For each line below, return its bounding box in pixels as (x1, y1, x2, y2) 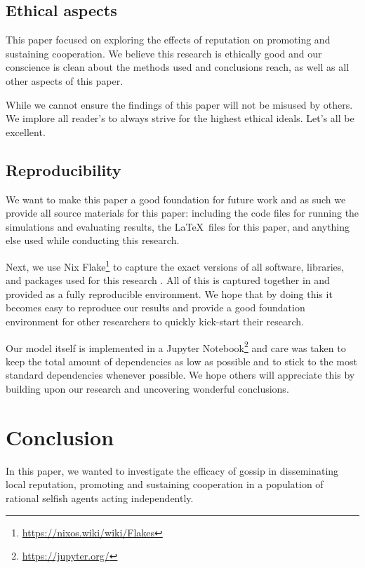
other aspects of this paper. (6, 73, 124, 88)
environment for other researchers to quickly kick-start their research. (6, 313, 304, 328)
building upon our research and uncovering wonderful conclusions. (6, 381, 289, 395)
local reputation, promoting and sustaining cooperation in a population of (6, 477, 324, 492)
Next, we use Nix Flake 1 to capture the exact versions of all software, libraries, (6, 257, 345, 273)
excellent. (6, 124, 46, 139)
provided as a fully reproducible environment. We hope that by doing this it (6, 286, 333, 301)
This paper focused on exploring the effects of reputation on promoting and (6, 32, 331, 47)
